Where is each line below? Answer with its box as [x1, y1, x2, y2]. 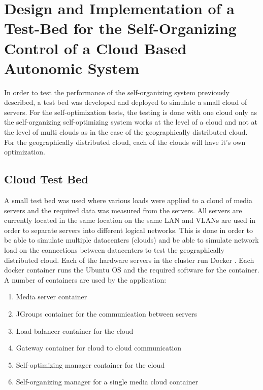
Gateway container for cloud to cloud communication [16, 342, 182, 353]
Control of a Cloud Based [4, 37, 187, 58]
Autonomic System [4, 57, 140, 78]
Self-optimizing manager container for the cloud [16, 359, 165, 370]
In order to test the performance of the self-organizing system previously [4, 87, 229, 97]
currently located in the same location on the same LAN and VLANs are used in [4, 215, 256, 225]
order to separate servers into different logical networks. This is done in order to [4, 224, 253, 235]
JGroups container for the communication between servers [16, 308, 197, 319]
